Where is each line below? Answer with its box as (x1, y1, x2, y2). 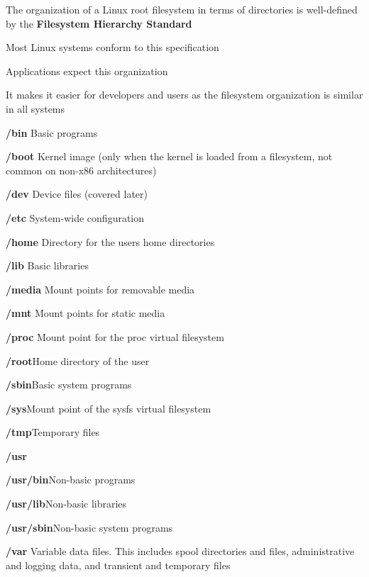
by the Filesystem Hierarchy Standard (6, 16, 192, 30)
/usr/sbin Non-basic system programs (6, 520, 173, 534)
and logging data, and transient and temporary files (6, 557, 231, 572)
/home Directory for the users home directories (6, 234, 215, 249)
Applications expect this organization (6, 63, 168, 78)
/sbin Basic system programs (6, 377, 132, 392)
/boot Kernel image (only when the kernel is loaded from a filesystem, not (6, 149, 333, 164)
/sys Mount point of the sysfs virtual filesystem (6, 400, 211, 415)
